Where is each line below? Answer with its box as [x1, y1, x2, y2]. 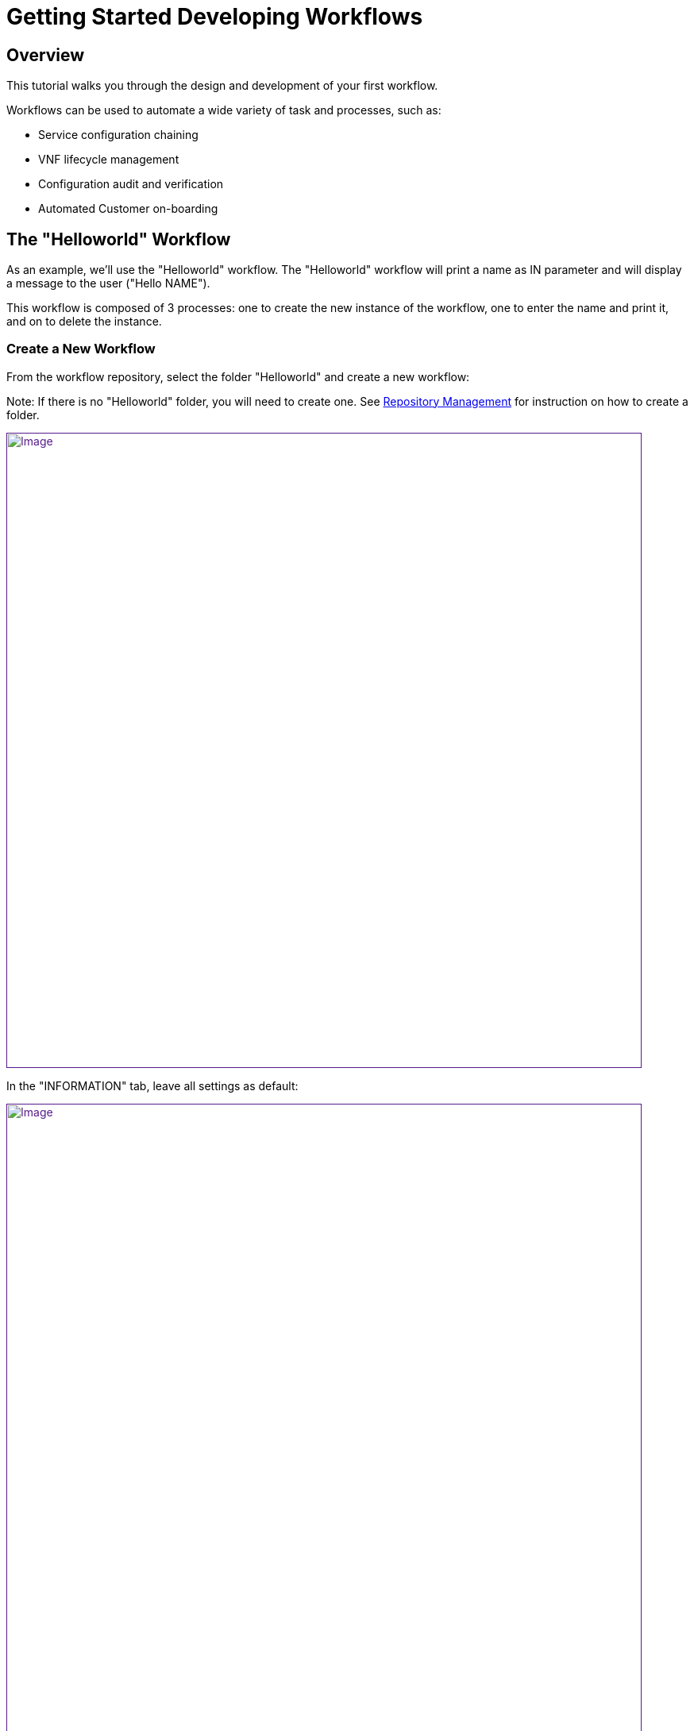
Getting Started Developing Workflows [6, 3, 423, 30]
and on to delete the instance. [6, 314, 162, 329]
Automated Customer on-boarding [38, 202, 218, 216]
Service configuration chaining [38, 128, 199, 142]
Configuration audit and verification [38, 177, 224, 191]
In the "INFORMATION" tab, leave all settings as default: [6, 1078, 299, 1093]
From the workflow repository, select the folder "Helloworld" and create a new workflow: [6, 369, 470, 384]
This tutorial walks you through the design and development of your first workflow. [6, 79, 438, 93]
